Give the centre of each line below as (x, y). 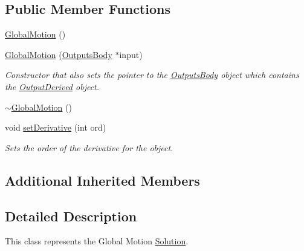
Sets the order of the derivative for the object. (89, 147)
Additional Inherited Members (102, 180)
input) (131, 54)
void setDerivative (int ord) (56, 127)
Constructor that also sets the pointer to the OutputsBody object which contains (152, 75)
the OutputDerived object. (52, 86)
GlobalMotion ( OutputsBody (59, 54)
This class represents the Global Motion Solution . (97, 241)
